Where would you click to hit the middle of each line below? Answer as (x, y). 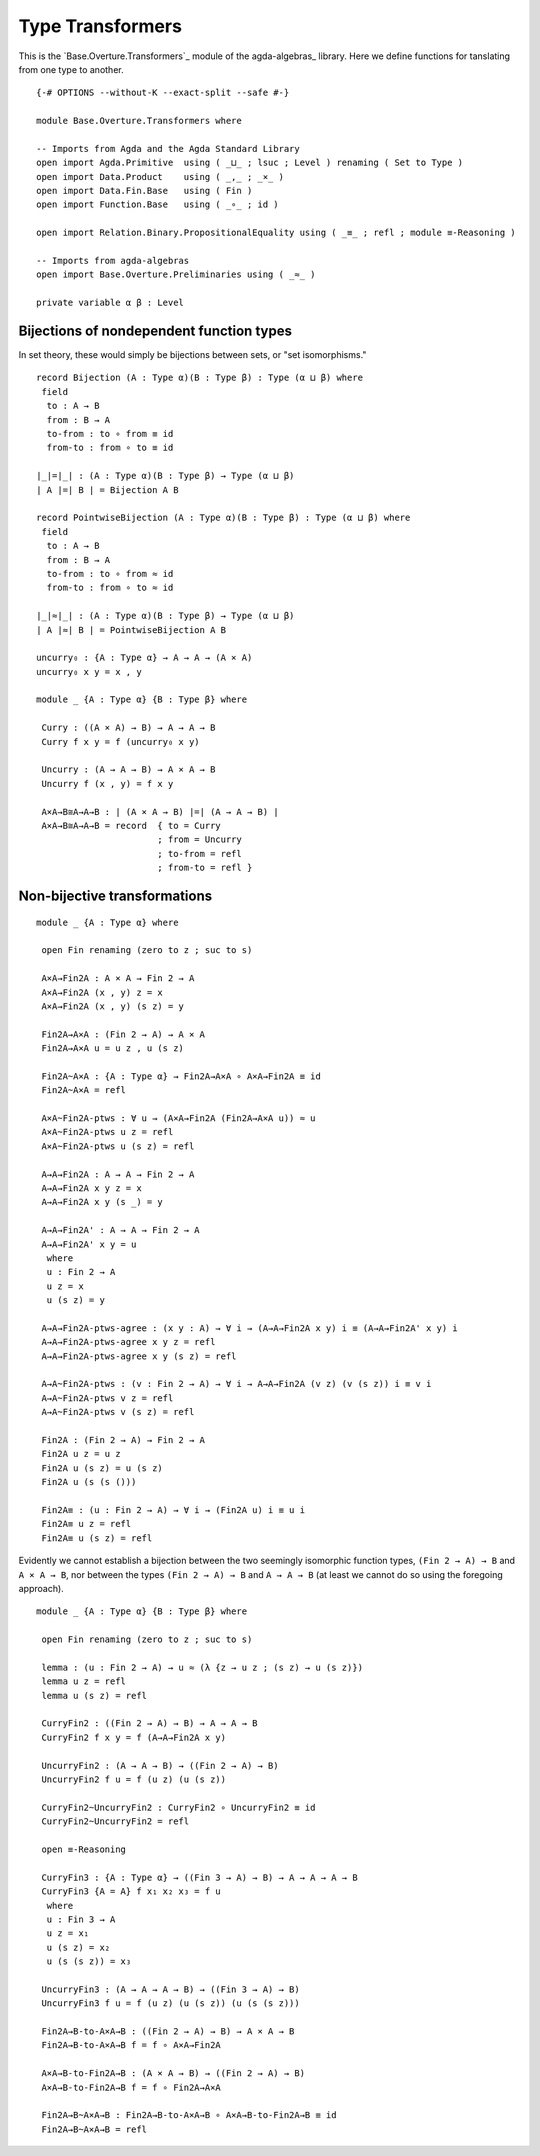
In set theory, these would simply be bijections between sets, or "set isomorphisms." (192, 355)
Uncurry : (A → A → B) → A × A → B (128, 769)
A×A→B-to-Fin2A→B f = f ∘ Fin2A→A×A (131, 2087)
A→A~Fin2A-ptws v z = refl (107, 1398)
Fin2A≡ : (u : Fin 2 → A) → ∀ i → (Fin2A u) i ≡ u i (173, 1509)
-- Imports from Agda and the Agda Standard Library (168, 148)
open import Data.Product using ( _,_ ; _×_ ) (160, 176)
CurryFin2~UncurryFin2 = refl (115, 1821)
